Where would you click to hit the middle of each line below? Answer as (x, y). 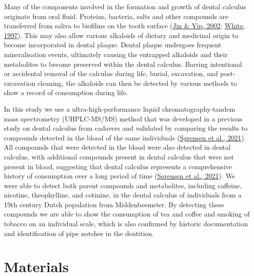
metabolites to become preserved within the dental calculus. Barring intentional (123, 64)
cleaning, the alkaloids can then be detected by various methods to (137, 83)
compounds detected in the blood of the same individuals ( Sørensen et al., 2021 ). (125, 137)
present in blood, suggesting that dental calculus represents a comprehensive (118, 166)
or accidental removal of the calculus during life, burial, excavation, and (111, 73)
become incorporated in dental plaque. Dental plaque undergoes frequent (113, 45)
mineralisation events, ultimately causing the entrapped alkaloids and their (116, 54)
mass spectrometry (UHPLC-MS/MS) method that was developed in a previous (123, 118)
